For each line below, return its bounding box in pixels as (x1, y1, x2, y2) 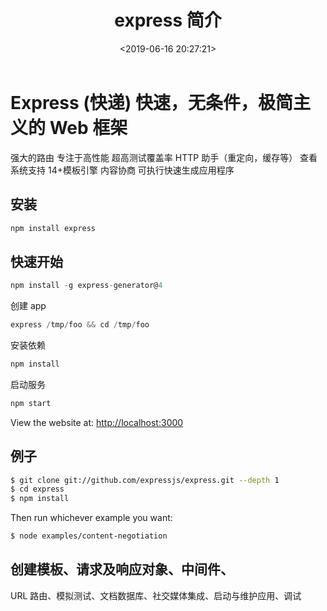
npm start (10, 398, 52, 408)
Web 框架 (49, 116, 128, 139)
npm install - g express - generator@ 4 (10, 281, 163, 291)
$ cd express (10, 484, 65, 495)
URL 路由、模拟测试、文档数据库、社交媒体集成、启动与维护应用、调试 (10, 589, 302, 601)
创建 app (10, 300, 47, 312)
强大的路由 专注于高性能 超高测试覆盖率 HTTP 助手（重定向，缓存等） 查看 (10, 151, 318, 163)
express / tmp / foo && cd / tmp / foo (10, 320, 150, 330)
